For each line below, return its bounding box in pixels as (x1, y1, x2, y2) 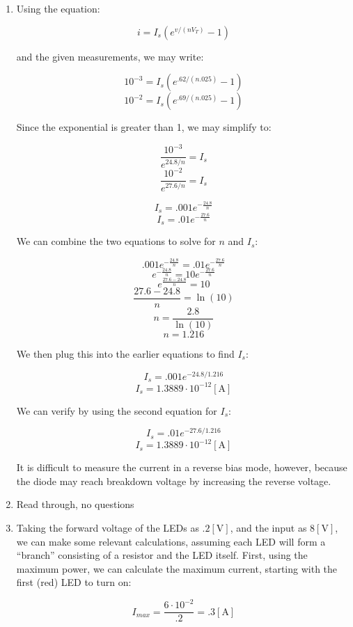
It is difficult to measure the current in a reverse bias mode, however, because (16, 460, 347, 475)
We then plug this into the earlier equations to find (16, 346, 235, 360)
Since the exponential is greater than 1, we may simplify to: (16, 120, 272, 134)
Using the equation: (16, 1, 100, 15)
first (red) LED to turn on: (16, 575, 132, 589)
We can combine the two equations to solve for (16, 234, 216, 248)
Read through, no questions (16, 497, 134, 511)
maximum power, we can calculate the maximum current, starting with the (16, 561, 338, 576)
